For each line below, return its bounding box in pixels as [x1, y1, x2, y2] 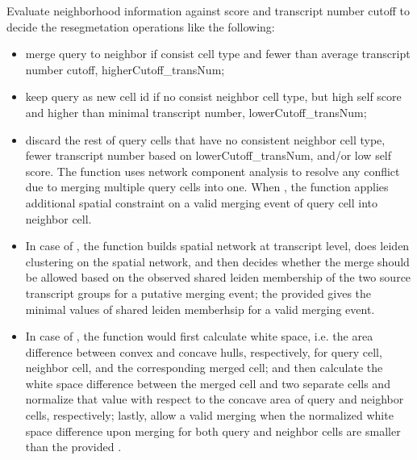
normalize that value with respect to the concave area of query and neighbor [25, 391, 404, 408]
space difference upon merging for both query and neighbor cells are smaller [25, 422, 401, 439]
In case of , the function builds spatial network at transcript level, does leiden [25, 237, 410, 254]
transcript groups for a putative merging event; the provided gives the [25, 284, 372, 301]
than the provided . [25, 438, 122, 455]
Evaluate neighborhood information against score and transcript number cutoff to [6, 2, 411, 19]
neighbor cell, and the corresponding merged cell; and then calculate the [25, 359, 383, 376]
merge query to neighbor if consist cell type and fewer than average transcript [25, 45, 411, 62]
